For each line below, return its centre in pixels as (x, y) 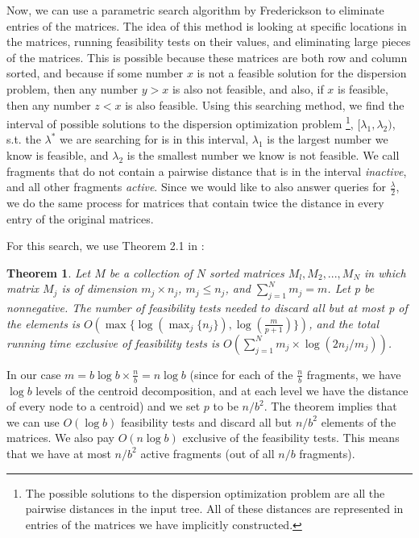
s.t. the (24, 139)
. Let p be (351, 288)
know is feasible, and (58, 155)
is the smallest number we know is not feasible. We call (263, 155)
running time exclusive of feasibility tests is (113, 342)
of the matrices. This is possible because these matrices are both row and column (207, 57)
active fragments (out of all (207, 453)
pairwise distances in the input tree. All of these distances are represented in (214, 509)
